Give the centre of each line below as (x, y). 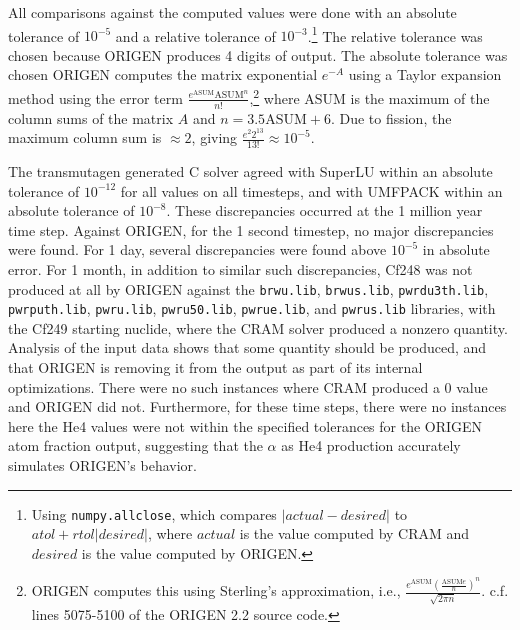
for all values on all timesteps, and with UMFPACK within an (311, 190)
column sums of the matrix (91, 117)
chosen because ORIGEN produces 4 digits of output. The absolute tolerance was (258, 54)
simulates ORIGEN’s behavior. (102, 465)
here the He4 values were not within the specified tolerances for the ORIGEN (245, 425)
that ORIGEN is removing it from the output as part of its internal (215, 367)
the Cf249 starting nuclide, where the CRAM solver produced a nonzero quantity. (258, 327)
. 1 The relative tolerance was (395, 34)
